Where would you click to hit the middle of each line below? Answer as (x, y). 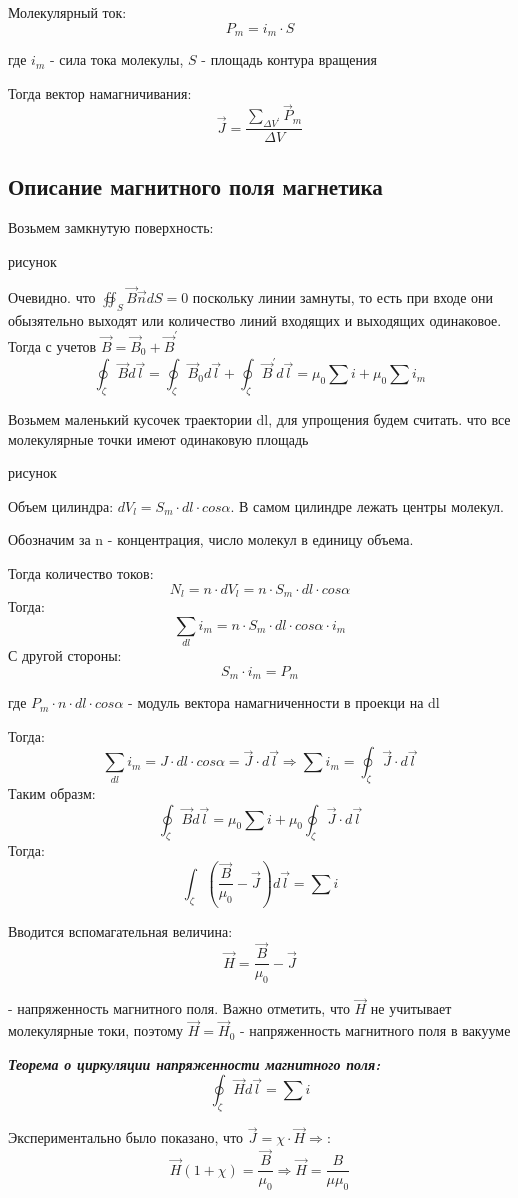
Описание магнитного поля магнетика (195, 185)
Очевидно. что (52, 296)
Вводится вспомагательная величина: (120, 930)
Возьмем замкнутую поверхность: (111, 227)
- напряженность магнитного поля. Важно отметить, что (179, 1008)
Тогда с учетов (52, 346)
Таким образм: (52, 793)
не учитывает (411, 1008)
